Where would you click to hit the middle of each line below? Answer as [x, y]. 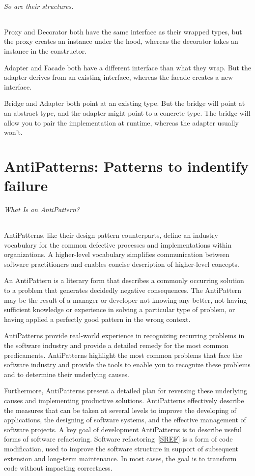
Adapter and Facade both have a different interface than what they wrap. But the [128, 67]
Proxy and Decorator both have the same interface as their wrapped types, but [123, 31]
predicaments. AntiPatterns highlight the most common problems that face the [123, 355]
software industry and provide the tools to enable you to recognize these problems [127, 365]
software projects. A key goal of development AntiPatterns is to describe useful [123, 429]
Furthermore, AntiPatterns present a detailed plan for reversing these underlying [126, 391]
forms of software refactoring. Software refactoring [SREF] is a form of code [118, 439]
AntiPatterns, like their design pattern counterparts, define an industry [111, 235]
